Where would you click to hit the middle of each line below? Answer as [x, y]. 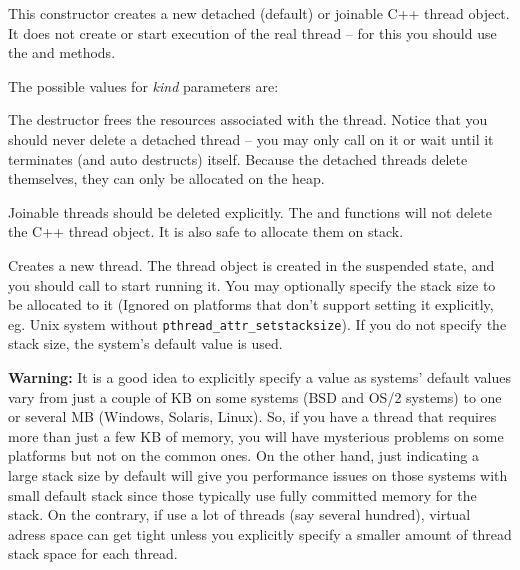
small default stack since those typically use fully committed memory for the [242, 494]
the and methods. [62, 52]
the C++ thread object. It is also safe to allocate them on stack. [206, 231]
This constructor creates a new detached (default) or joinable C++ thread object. [259, 13]
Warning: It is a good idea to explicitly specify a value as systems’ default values [260, 376]
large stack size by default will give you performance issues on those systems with [258, 474]
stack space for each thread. [93, 553]
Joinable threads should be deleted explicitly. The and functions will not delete [250, 211]
